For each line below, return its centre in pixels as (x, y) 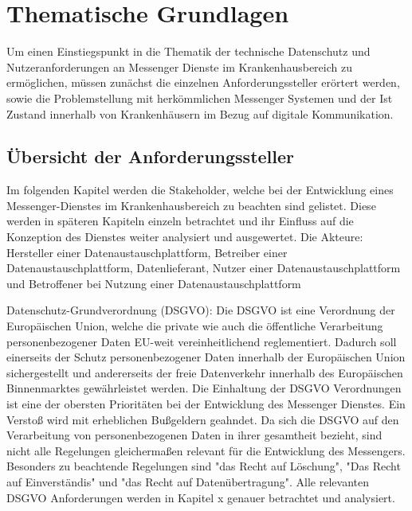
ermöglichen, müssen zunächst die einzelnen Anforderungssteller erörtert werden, (203, 82)
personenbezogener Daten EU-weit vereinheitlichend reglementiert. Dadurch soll (202, 341)
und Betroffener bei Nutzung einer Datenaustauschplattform (154, 283)
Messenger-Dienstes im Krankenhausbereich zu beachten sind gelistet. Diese (191, 205)
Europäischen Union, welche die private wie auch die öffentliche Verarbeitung (195, 326)
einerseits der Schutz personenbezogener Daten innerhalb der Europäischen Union (206, 357)
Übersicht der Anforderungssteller (151, 156)
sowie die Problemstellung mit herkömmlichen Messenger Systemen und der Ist (200, 98)
